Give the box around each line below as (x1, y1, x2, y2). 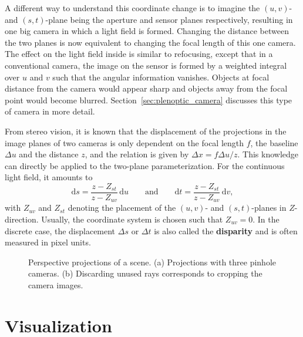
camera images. (28, 278, 83, 291)
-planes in (251, 201, 287, 214)
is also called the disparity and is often (154, 224, 298, 237)
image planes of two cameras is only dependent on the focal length (5, 136, 244, 149)
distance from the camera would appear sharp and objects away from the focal (5, 82, 288, 95)
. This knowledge (237, 148, 298, 160)
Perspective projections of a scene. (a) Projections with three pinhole (28, 255, 277, 268)
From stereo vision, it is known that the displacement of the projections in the (5, 124, 287, 137)
